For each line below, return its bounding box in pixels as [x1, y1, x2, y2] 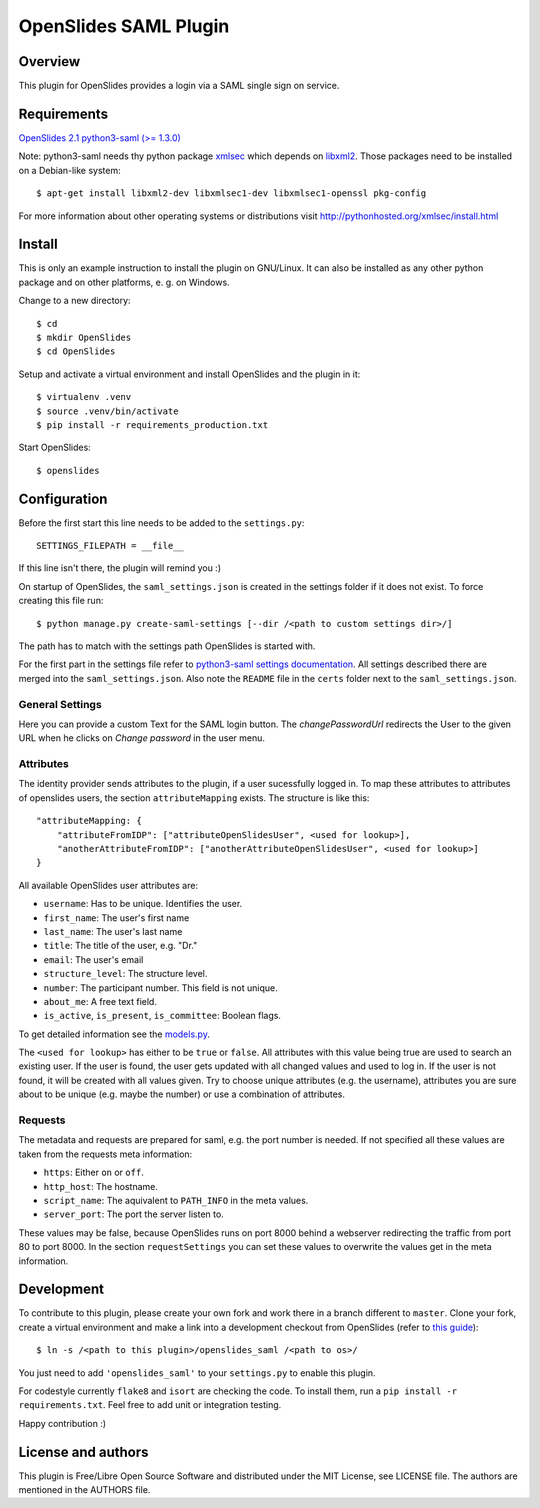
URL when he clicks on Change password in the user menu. [18, 732, 265, 744]
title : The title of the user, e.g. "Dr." [43, 940, 198, 952]
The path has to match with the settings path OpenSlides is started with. [18, 640, 316, 652]
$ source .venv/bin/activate [36, 405, 179, 417]
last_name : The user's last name [43, 925, 183, 937]
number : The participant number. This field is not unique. [43, 981, 279, 994]
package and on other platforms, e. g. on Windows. [18, 276, 230, 288]
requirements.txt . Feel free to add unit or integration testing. [18, 1399, 282, 1411]
